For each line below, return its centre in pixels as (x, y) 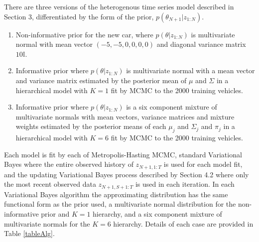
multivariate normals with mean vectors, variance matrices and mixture (125, 116)
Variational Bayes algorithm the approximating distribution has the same (116, 194)
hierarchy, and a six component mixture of (157, 214)
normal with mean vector (54, 44)
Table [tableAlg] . (29, 233)
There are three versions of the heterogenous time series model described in (119, 6)
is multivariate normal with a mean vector (191, 70)
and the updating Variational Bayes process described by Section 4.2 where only (127, 174)
